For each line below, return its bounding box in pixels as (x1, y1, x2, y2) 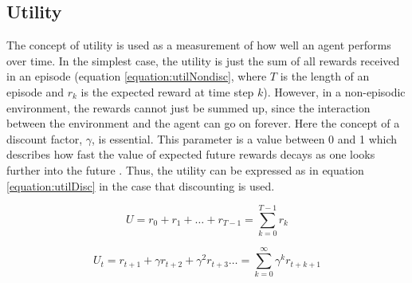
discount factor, (6, 130, 83, 147)
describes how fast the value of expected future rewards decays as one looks (6, 146, 375, 163)
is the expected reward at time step (80, 83, 254, 100)
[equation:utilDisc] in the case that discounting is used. (6, 177, 275, 194)
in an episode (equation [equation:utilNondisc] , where (6, 68, 267, 85)
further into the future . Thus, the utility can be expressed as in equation (6, 161, 364, 178)
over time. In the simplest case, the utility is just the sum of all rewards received (6, 52, 400, 69)
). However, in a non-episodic (263, 83, 406, 100)
